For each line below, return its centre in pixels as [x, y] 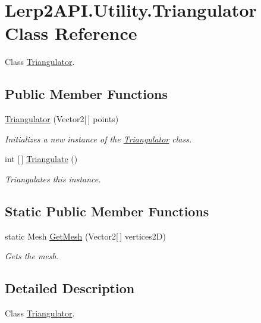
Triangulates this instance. [53, 178]
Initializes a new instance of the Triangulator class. [98, 139]
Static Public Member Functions [107, 211]
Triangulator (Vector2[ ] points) [62, 119]
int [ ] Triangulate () [41, 159]
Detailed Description [70, 288]
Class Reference [71, 33]
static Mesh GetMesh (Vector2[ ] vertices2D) [85, 236]
